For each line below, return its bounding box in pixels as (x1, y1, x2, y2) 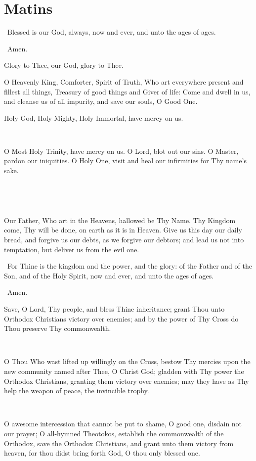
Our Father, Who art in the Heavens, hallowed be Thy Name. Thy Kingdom (4, 215, 236, 225)
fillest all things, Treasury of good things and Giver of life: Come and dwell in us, (4, 86, 251, 96)
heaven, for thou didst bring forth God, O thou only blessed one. (4, 448, 200, 458)
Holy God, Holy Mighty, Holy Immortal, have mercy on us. (4, 112, 183, 123)
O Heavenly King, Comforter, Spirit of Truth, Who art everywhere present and (4, 76, 244, 87)
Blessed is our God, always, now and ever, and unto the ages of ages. (7, 27, 216, 37)
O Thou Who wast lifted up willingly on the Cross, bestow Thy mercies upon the (4, 356, 251, 367)
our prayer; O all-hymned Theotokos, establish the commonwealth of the (4, 428, 224, 438)
